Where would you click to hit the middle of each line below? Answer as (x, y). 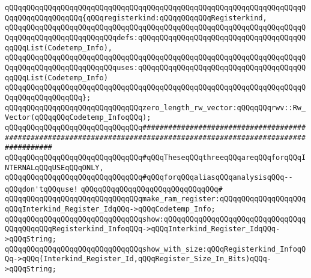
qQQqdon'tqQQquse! (41, 189)
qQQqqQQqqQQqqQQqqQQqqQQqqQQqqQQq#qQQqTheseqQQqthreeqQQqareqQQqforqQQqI (155, 157)
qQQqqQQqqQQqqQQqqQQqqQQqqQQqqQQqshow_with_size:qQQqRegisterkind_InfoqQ (155, 249)
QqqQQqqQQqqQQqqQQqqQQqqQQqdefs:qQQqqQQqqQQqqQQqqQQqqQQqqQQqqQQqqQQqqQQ (155, 37)
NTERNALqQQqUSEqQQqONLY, (54, 167)
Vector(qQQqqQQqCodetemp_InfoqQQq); (78, 118)
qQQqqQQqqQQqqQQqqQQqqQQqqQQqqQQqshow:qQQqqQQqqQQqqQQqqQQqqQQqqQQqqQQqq (155, 219)
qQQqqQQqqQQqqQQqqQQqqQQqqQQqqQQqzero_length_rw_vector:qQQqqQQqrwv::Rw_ (155, 108)
